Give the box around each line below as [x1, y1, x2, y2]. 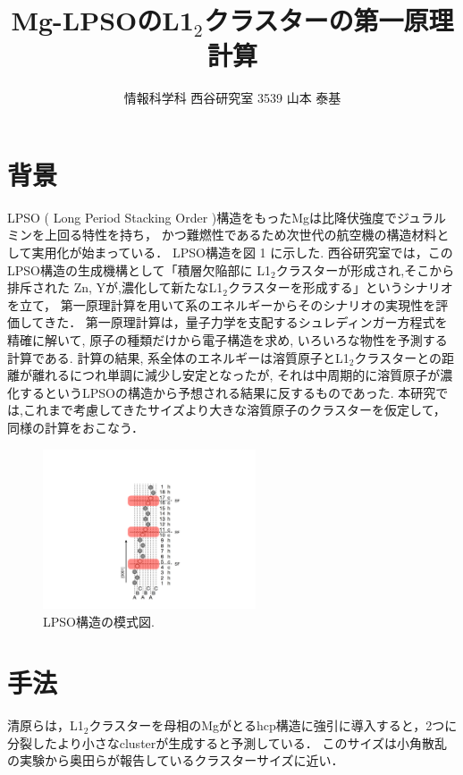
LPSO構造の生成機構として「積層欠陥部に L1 [7, 260, 271, 279]
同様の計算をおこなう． [7, 417, 144, 436]
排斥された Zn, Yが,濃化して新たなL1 [7, 278, 223, 297]
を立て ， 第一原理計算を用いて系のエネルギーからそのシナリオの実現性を [7, 295, 436, 314]
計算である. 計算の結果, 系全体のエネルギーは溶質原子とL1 [7, 348, 349, 366]
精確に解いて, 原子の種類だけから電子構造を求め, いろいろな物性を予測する [7, 331, 448, 349]
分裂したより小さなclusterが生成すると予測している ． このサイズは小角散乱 [7, 733, 448, 752]
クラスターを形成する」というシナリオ [227, 278, 453, 297]
